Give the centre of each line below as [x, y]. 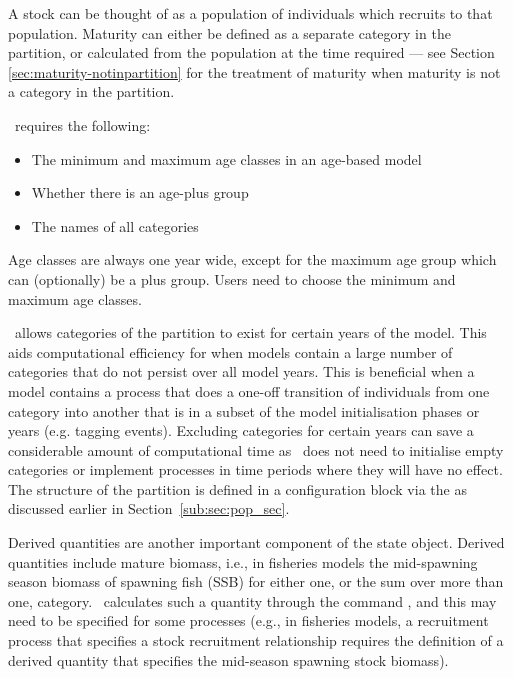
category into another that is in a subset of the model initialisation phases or [244, 410]
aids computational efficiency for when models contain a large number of [230, 351]
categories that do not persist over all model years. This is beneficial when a [241, 371]
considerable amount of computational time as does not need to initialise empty [256, 449]
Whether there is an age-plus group [140, 192]
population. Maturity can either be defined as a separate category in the [229, 32]
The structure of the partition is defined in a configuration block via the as [237, 488]
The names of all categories [115, 225]
